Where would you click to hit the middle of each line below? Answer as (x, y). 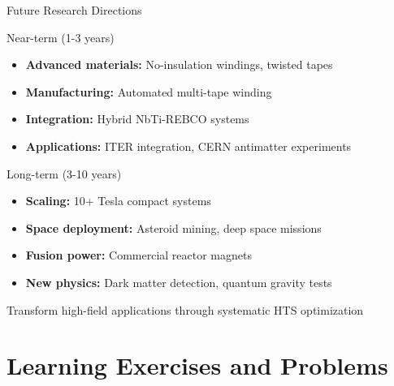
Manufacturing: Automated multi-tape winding (149, 91)
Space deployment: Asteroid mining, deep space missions (173, 227)
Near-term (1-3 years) (61, 37)
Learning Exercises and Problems (197, 365)
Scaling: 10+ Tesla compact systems (118, 201)
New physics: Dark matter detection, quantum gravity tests (179, 282)
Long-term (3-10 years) (64, 173)
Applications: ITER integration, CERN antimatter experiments (188, 146)
